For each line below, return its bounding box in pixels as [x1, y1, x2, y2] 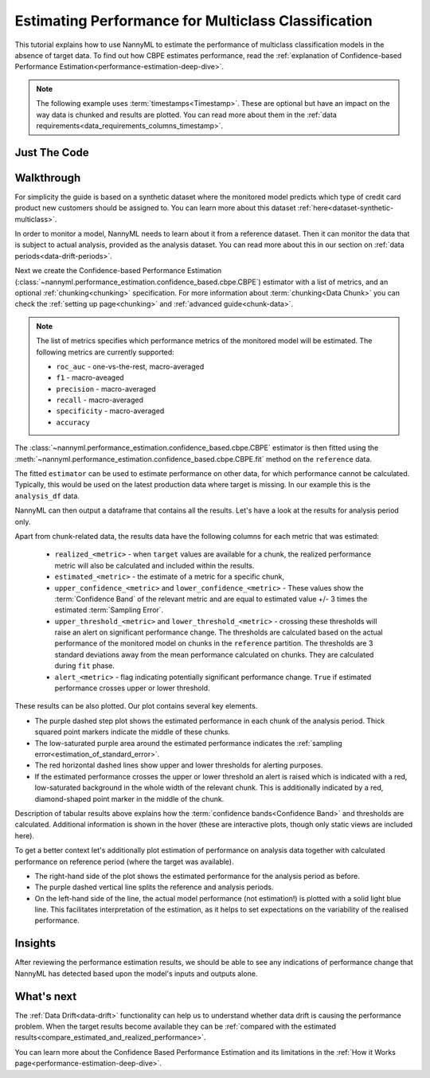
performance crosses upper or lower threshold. [54, 683, 210, 693]
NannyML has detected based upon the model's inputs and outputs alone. [14, 968, 258, 978]
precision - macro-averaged [56, 384, 157, 393]
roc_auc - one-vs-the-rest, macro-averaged [56, 361, 205, 371]
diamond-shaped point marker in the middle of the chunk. [34, 794, 225, 803]
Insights [14, 936, 57, 951]
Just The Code [14, 146, 89, 159]
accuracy [56, 418, 91, 427]
